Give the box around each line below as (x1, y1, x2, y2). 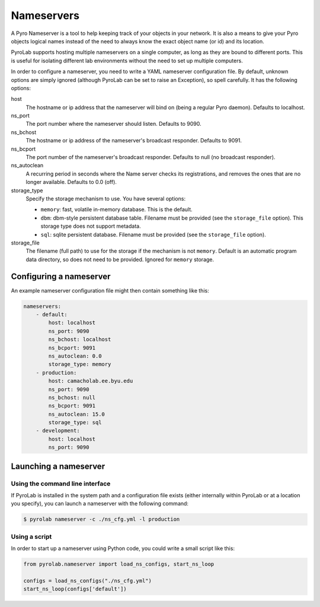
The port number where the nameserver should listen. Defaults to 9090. (25, 120, 201, 128)
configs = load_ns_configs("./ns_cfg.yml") (23, 577, 152, 584)
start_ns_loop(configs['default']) (23, 586, 127, 593)
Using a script (11, 532, 52, 541)
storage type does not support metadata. (40, 223, 142, 230)
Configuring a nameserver (11, 271, 111, 281)
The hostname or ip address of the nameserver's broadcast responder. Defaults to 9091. (25, 137, 242, 144)
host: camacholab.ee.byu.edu (48, 377, 133, 384)
